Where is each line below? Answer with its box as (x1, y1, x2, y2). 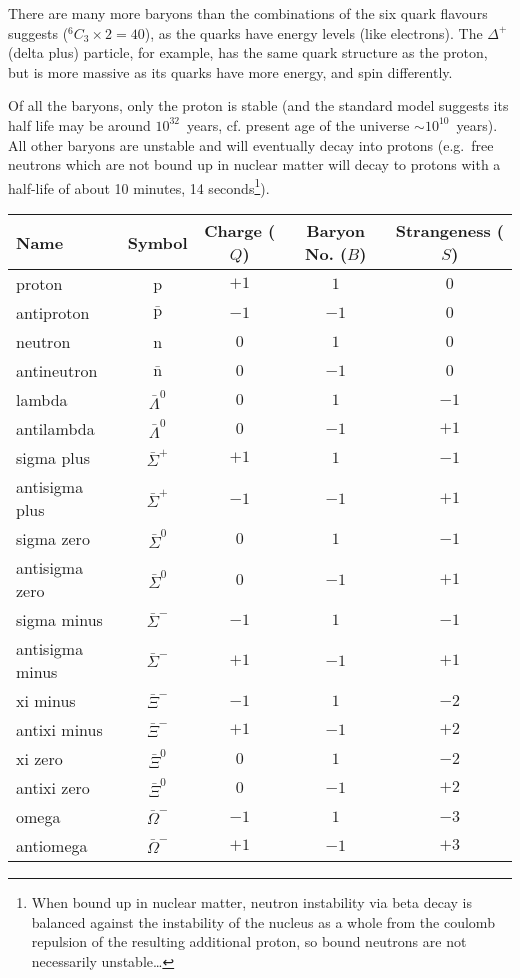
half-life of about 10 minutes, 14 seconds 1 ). (8, 174, 270, 198)
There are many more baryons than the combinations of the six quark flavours (8, 3, 488, 23)
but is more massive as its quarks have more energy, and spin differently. (8, 61, 453, 82)
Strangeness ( (395, 219, 504, 242)
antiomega (16, 834, 88, 857)
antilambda (16, 417, 95, 440)
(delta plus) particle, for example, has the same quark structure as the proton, (8, 42, 488, 63)
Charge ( (204, 219, 276, 242)
